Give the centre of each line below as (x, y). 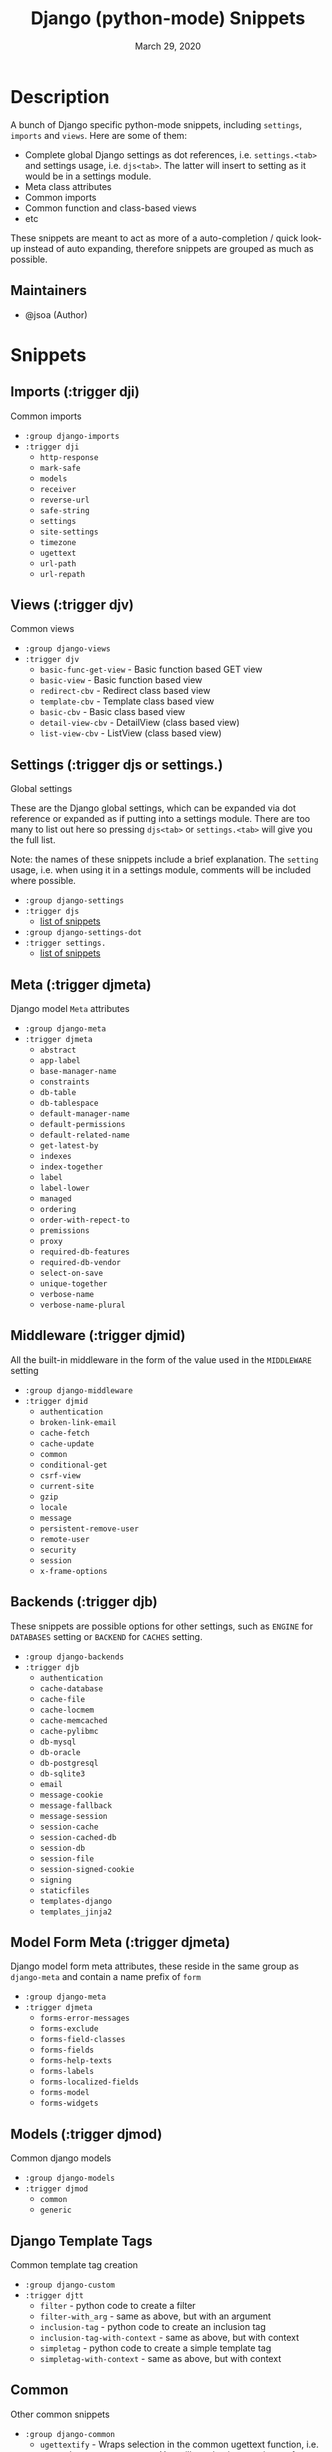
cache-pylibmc (69, 1731)
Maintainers (49, 290)
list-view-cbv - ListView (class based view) (130, 733)
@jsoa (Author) (56, 314)
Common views (42, 629)
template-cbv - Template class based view (127, 701)
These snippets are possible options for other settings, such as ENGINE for (161, 1626)
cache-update (67, 1443)
